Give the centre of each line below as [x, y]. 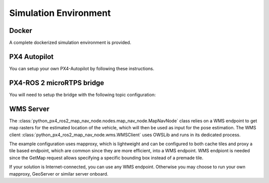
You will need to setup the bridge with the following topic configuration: [82, 94]
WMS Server [29, 109]
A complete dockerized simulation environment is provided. [70, 43]
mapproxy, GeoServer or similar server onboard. [59, 174]
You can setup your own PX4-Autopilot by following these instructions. [82, 68]
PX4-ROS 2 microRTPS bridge [57, 83]
